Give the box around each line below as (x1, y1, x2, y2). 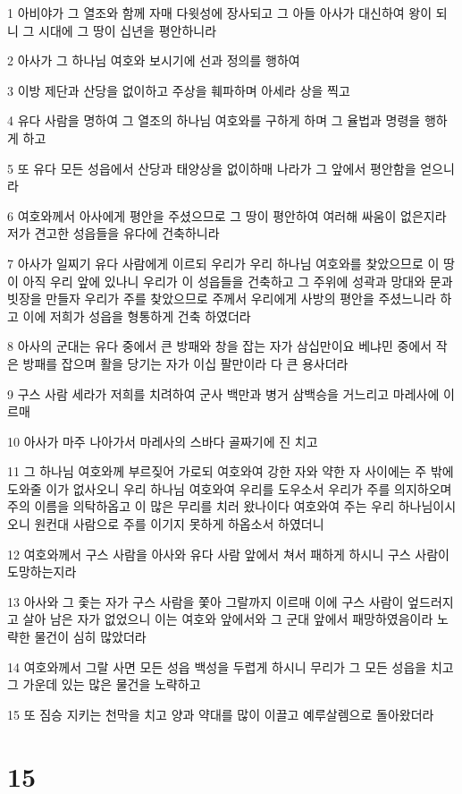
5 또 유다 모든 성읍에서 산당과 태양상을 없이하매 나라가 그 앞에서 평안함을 (7, 158, 416, 177)
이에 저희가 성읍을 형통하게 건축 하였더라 (22, 306, 251, 325)
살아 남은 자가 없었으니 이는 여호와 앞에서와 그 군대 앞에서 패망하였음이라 (22, 610, 433, 628)
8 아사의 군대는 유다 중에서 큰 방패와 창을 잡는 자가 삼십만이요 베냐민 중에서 (7, 337, 433, 355)
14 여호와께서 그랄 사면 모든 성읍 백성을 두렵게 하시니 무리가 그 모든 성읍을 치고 (7, 657, 454, 676)
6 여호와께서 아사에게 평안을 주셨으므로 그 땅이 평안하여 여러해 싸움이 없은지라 (7, 206, 447, 225)
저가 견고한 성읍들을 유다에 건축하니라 (7, 224, 220, 243)
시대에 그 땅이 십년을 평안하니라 (38, 21, 217, 39)
